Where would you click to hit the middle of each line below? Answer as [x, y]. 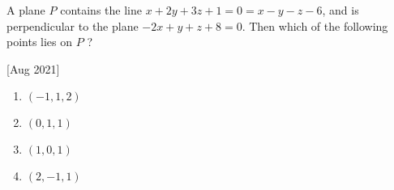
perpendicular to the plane [73, 25]
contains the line [101, 10]
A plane [26, 10]
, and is [340, 10]
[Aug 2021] [33, 68]
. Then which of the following [315, 25]
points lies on [40, 42]
